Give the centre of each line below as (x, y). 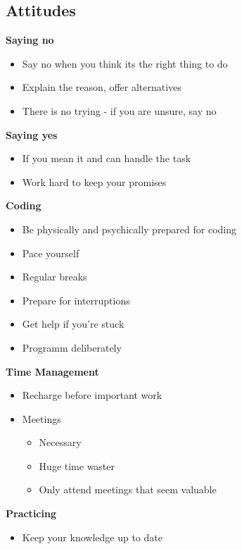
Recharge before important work (92, 395)
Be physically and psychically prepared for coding (129, 229)
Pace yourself (51, 253)
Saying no (30, 40)
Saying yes (32, 134)
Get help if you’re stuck (73, 324)
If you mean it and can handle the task (107, 158)
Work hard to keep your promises (94, 181)
